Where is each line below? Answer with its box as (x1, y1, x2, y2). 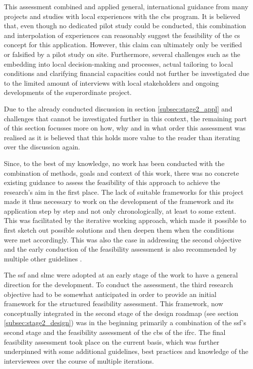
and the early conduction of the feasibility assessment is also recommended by (4, 244, 237, 254)
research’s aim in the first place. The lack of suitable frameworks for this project (4, 186, 244, 197)
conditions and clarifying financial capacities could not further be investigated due (4, 68, 250, 78)
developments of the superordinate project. (4, 87, 132, 97)
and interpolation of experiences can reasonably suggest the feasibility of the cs (4, 30, 240, 40)
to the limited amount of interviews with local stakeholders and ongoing (4, 77, 219, 88)
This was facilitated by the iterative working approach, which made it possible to (4, 215, 247, 225)
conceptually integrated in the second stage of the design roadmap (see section (4, 308, 238, 318)
